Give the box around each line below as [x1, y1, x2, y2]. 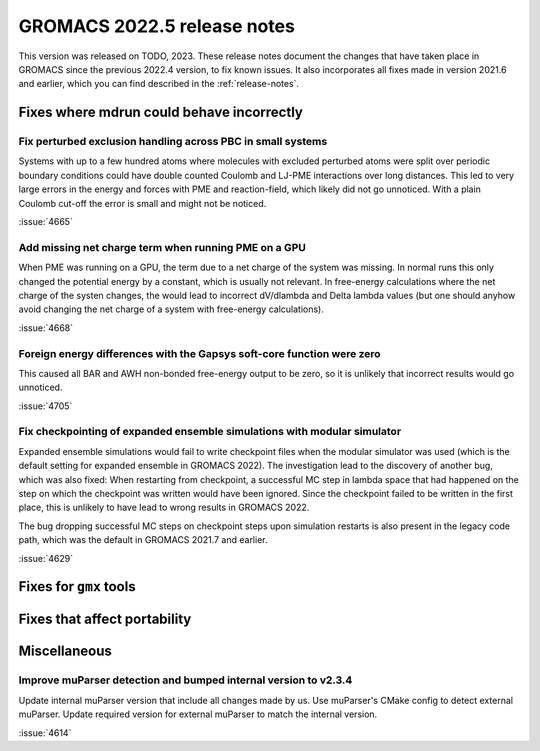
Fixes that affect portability [18, 611, 192, 628]
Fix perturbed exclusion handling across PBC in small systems [18, 135, 328, 149]
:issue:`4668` [18, 321, 74, 334]
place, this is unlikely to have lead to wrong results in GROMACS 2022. [18, 501, 310, 514]
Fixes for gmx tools [18, 578, 136, 595]
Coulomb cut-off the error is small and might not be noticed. [18, 197, 267, 209]
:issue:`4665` [18, 216, 74, 228]
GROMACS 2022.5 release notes [18, 15, 295, 37]
